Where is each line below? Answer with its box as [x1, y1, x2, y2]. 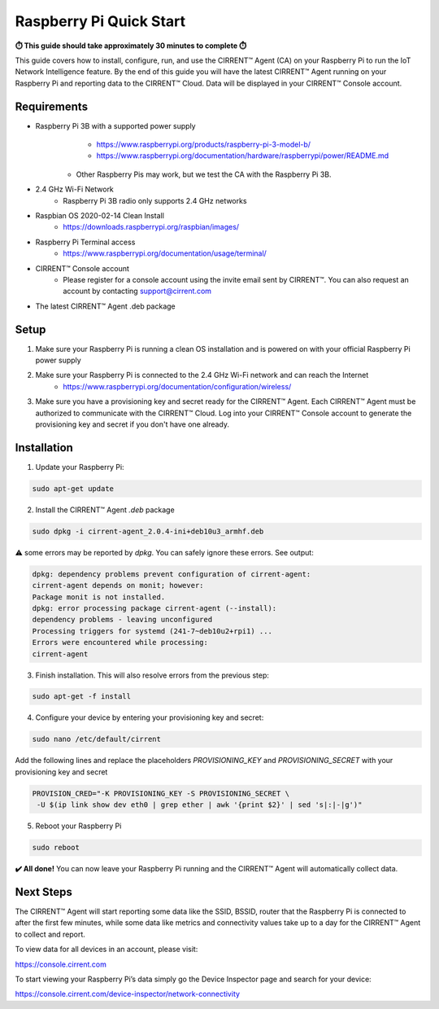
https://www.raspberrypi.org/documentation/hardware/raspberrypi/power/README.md [96, 151, 389, 160]
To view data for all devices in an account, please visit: [15, 945, 198, 954]
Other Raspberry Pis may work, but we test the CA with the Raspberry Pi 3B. [76, 169, 333, 179]
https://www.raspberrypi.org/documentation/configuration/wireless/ [63, 381, 292, 391]
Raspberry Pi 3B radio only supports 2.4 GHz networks [63, 195, 247, 205]
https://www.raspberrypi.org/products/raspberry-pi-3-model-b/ [96, 139, 311, 150]
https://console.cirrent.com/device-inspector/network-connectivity [15, 989, 240, 999]
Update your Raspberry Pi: [35, 462, 125, 472]
